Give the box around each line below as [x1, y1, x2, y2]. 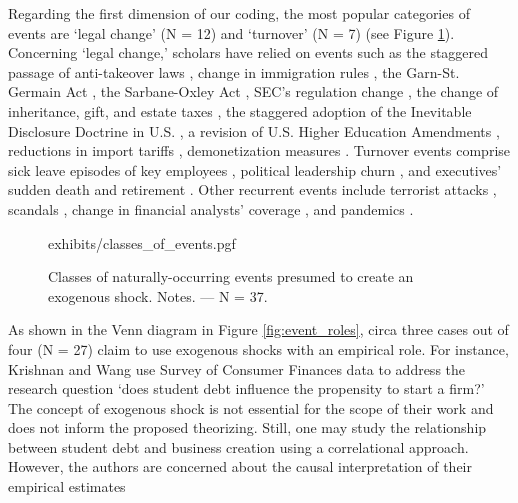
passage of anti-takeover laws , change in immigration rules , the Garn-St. [8, 61, 460, 82]
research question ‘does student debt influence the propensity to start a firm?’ [8, 378, 485, 399]
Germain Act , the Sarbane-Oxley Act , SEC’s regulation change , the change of [8, 81, 499, 102]
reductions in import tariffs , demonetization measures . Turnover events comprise [8, 140, 511, 161]
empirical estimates [8, 476, 126, 497]
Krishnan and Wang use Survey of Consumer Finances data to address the [8, 358, 466, 379]
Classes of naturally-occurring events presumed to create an [48, 266, 414, 287]
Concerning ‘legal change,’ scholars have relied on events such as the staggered [8, 42, 489, 63]
